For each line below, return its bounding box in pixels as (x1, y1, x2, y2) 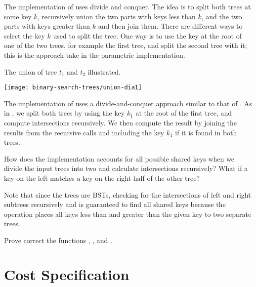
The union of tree (4, 66, 57, 77)
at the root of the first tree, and (135, 108, 232, 118)
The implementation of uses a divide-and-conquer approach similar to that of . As (4, 98, 252, 108)
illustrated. (87, 66, 121, 77)
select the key (4, 30, 45, 41)
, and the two (201, 11, 242, 21)
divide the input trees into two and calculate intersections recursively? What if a (4, 163, 248, 173)
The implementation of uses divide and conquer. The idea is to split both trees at (4, 1, 251, 11)
